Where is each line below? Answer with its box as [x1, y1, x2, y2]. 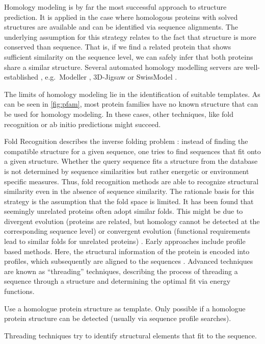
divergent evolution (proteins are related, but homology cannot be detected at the [4, 215, 260, 226]
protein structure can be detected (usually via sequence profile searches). [4, 313, 231, 324]
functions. [4, 286, 35, 297]
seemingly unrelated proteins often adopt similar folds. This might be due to [4, 206, 243, 216]
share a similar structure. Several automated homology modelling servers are [4, 61, 243, 72]
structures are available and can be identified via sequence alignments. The [4, 21, 238, 32]
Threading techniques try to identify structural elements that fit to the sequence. [4, 330, 257, 340]
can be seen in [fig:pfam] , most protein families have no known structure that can [4, 99, 258, 109]
